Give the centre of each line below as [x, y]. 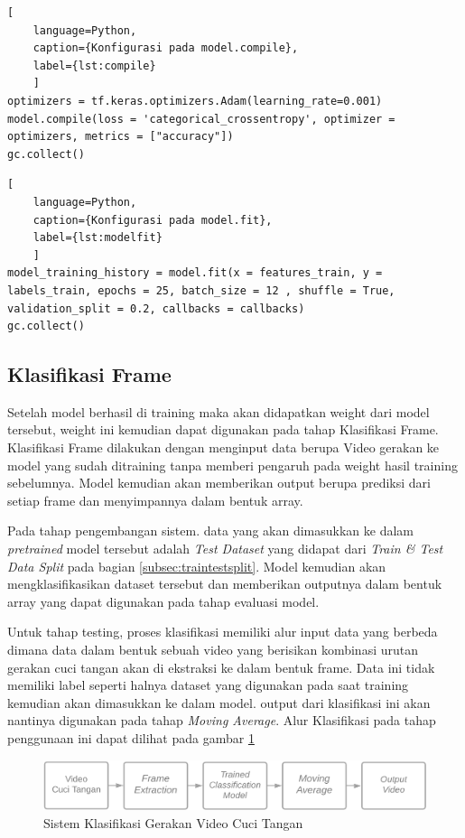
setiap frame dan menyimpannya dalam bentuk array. [155, 500]
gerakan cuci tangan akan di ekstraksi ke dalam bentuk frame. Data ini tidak [221, 667]
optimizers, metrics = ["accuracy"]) [121, 137]
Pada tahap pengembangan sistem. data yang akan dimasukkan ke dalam [211, 531]
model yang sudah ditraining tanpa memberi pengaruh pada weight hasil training [232, 465]
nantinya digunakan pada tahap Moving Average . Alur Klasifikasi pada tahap [222, 720]
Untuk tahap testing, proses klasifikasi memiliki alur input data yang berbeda [223, 632]
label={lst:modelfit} [98, 238]
